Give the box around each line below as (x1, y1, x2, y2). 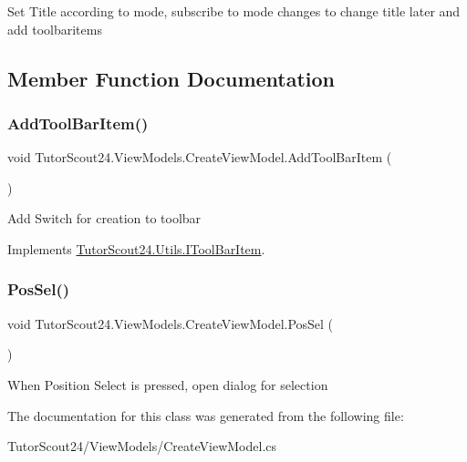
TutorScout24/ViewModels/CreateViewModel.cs (7, 436, 277, 456)
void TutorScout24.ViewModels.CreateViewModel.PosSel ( (7, 313, 334, 333)
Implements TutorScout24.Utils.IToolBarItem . (7, 239, 265, 258)
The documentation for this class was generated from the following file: (7, 406, 404, 425)
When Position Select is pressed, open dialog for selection (7, 375, 328, 394)
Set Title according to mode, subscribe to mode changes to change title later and (7, 2, 461, 20)
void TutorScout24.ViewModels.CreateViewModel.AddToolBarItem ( (7, 148, 392, 167)
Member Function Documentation (7, 64, 336, 92)
